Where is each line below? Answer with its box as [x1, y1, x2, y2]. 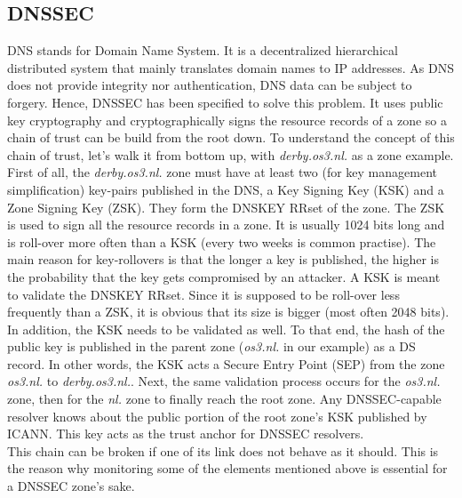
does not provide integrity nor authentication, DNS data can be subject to [7, 76, 412, 94]
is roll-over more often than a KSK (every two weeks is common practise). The [7, 232, 436, 251]
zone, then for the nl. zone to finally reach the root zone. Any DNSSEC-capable [7, 390, 442, 408]
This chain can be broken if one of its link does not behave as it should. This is [7, 441, 439, 460]
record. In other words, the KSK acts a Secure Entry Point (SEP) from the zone [7, 354, 445, 373]
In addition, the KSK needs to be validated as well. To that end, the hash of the [7, 319, 445, 338]
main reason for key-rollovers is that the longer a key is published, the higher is [7, 250, 440, 269]
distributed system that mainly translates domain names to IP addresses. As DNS [7, 58, 454, 76]
